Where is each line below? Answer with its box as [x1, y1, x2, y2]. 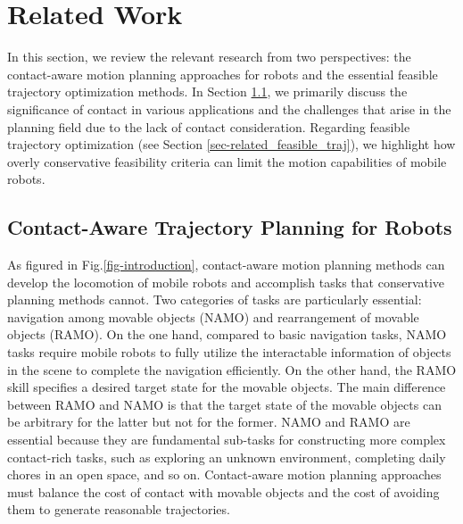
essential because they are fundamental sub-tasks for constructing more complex [7, 430, 446, 449]
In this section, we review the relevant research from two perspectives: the [7, 47, 411, 66]
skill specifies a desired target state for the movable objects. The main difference [7, 378, 446, 396]
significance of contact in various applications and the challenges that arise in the [7, 99, 451, 118]
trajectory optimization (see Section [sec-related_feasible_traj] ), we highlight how [7, 135, 456, 154]
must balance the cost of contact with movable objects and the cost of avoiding [7, 482, 440, 501]
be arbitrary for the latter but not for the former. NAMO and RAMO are [7, 412, 410, 431]
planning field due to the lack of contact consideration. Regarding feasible [7, 117, 410, 136]
